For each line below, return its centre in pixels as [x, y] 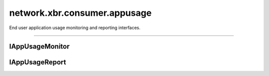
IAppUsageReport [38, 62]
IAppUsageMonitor [39, 47]
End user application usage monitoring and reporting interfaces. [75, 28]
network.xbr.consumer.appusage [80, 13]
